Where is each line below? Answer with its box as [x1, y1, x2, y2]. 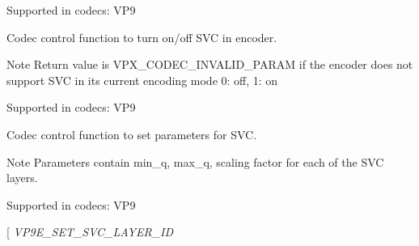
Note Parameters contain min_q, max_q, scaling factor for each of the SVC [6, 153, 384, 170]
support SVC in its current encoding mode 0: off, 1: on [6, 71, 278, 88]
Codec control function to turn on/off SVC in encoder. [6, 28, 277, 45]
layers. [6, 169, 38, 186]
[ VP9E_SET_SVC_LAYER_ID [6, 223, 174, 240]
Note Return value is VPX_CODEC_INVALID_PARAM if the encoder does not [6, 56, 413, 73]
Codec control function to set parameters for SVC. [6, 125, 257, 142]
